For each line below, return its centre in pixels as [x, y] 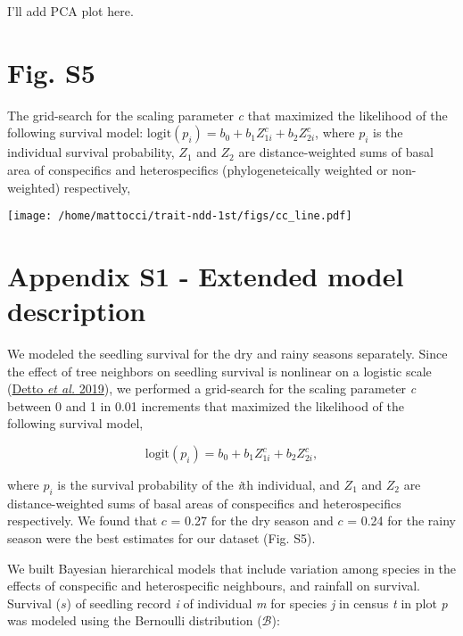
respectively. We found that [83, 520]
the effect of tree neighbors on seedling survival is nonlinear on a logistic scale [219, 371]
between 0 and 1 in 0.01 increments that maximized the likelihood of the [206, 405]
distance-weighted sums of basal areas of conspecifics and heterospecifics [204, 503]
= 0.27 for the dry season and [252, 520]
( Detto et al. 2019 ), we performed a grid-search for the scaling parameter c [212, 388]
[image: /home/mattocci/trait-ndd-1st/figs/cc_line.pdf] [180, 216]
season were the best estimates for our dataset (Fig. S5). [161, 538]
